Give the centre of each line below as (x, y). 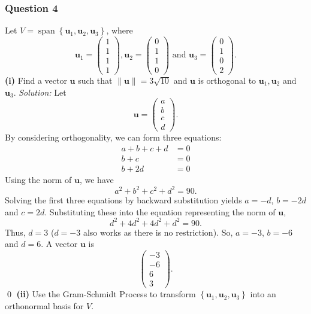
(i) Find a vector (36, 80)
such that (95, 80)
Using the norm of (38, 180)
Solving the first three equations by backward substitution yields (123, 200)
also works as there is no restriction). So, (158, 232)
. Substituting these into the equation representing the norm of (160, 211)
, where (120, 30)
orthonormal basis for (44, 305)
